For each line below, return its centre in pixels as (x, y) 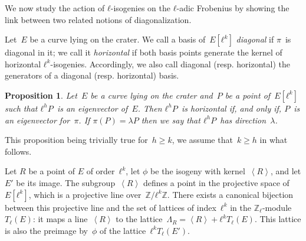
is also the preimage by (46, 230)
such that (21, 108)
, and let (286, 171)
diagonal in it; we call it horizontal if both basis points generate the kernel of (144, 52)
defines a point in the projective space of (216, 182)
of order (101, 171)
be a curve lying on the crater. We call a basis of (118, 39)
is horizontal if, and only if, (231, 108)
